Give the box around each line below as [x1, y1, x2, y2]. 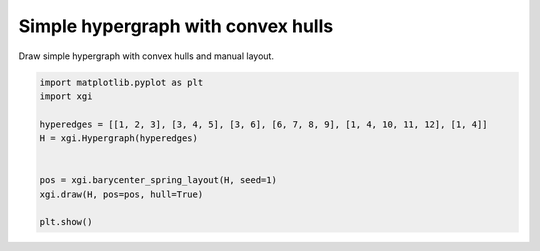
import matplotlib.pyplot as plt [39, 76, 204, 88]
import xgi [39, 90, 93, 102]
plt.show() [39, 216, 93, 228]
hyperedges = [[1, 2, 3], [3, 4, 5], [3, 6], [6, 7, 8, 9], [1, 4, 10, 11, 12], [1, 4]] [39, 118, 489, 130]
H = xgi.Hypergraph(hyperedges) [39, 133, 199, 144]
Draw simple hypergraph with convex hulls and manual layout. [18, 50, 275, 62]
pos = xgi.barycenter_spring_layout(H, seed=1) [39, 175, 277, 186]
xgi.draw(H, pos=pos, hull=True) [39, 188, 204, 200]
